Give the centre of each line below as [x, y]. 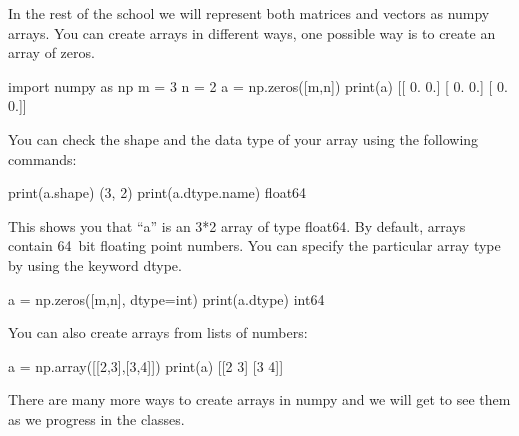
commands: [42, 158]
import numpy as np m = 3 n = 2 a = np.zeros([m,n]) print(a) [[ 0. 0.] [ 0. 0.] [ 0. [258, 85]
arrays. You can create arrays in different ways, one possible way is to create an [252, 32]
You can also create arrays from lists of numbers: [158, 332]
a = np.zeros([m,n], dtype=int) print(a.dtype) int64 [166, 298]
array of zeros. [51, 52]
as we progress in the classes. [96, 418]
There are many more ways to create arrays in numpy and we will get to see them [259, 399]
